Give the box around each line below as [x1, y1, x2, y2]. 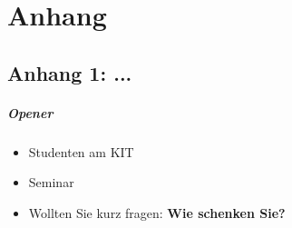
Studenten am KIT [28, 142, 134, 161]
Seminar [28, 173, 74, 192]
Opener [7, 103, 54, 122]
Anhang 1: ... [7, 58, 132, 86]
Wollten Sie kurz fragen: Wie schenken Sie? [28, 203, 286, 222]
